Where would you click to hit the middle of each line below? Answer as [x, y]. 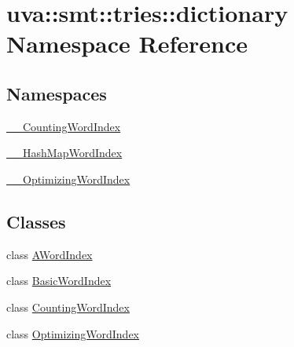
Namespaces [57, 93]
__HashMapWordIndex [64, 153]
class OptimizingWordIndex [73, 333]
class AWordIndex [50, 254]
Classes [36, 221]
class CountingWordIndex [68, 307]
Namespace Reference [127, 44]
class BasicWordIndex [59, 281]
